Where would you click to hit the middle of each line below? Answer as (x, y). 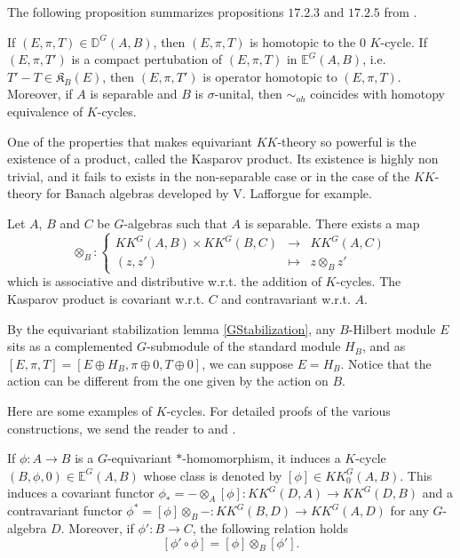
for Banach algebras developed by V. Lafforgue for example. (209, 193)
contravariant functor (65, 510)
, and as (384, 346)
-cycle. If (404, 41)
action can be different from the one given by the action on (168, 381)
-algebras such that (175, 223)
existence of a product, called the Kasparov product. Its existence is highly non (223, 159)
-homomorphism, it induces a (262, 458)
